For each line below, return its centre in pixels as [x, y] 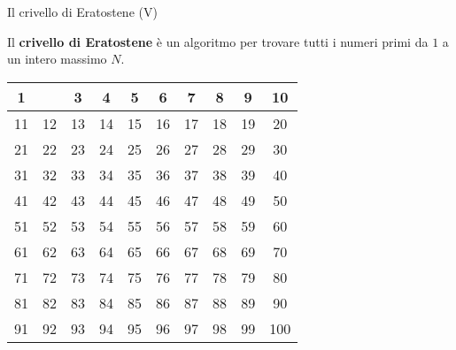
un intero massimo [57, 59]
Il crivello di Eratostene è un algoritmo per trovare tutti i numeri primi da [218, 41]
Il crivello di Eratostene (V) [82, 11]
